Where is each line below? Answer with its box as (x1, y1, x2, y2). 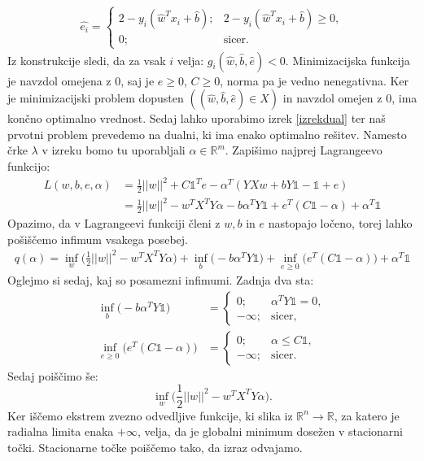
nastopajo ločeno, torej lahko (268, 215, 413, 232)
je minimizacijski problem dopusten (7, 89, 184, 107)
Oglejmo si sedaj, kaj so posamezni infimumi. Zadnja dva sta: (7, 272, 314, 289)
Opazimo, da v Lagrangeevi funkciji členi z (7, 215, 221, 232)
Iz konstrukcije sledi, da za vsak (7, 51, 166, 68)
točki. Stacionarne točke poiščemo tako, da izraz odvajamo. (7, 438, 303, 455)
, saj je (120, 72, 155, 89)
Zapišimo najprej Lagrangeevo (232, 141, 382, 159)
